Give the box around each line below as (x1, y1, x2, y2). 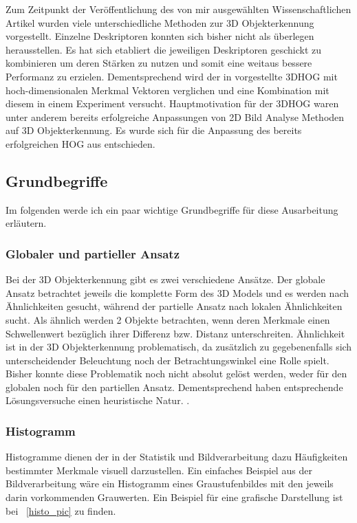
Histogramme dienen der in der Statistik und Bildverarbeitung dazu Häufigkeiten (6, 449, 348, 464)
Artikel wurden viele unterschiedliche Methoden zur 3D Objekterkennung (6, 15, 314, 30)
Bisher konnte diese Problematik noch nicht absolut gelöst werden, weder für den (6, 366, 347, 381)
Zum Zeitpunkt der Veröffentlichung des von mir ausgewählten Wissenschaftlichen (6, 2, 351, 16)
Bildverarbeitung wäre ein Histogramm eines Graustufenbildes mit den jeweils (6, 476, 334, 491)
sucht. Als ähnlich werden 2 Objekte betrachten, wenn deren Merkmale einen (6, 312, 330, 326)
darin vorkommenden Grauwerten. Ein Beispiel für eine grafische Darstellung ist (6, 490, 343, 504)
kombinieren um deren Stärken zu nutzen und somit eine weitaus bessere (6, 56, 312, 70)
